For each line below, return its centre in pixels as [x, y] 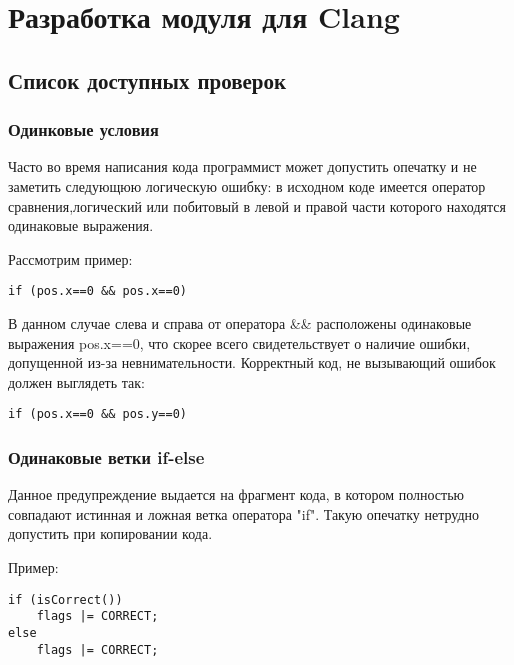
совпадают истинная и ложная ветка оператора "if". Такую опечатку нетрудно [244, 513]
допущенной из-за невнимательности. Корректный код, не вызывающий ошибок [252, 362]
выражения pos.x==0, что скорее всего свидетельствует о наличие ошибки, [239, 342]
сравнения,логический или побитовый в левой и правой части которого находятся [257, 205]
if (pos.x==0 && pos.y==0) [97, 414]
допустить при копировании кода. [110, 533]
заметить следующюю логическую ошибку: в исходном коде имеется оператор [247, 185]
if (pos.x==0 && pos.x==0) [97, 291]
